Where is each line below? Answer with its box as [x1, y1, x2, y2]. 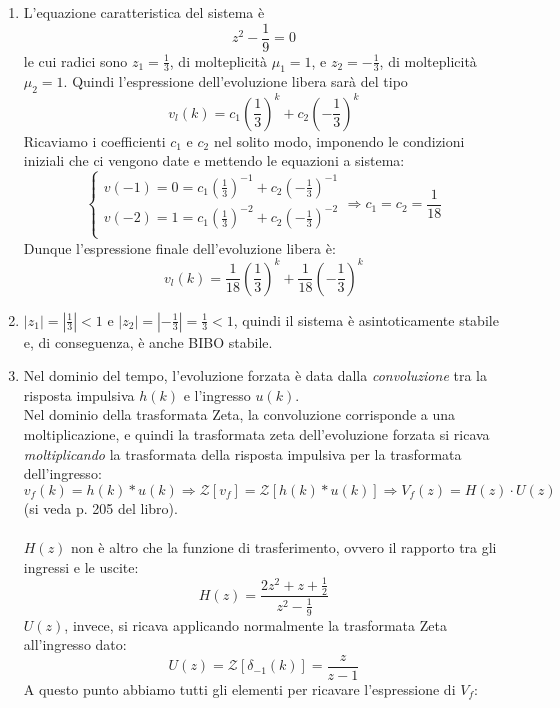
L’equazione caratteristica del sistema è [23, 2, 265, 22]
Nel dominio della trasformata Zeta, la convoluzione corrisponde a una [23, 404, 456, 425]
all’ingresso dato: [23, 634, 127, 655]
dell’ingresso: [23, 463, 102, 484]
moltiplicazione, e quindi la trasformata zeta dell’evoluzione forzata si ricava [23, 424, 490, 444]
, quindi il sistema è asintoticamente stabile [233, 309, 499, 330]
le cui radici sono [23, 50, 128, 71]
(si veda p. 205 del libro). [23, 497, 178, 518]
